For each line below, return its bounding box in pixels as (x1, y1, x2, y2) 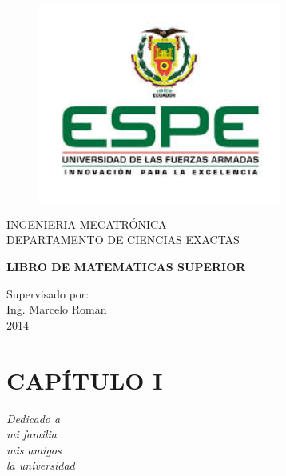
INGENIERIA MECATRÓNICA (6, 215, 167, 232)
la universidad (6, 457, 75, 474)
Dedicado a (6, 410, 61, 426)
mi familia (6, 426, 57, 442)
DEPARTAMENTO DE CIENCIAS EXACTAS (6, 231, 240, 248)
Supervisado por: (6, 285, 89, 302)
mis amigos (6, 441, 62, 458)
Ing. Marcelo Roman (6, 301, 107, 318)
